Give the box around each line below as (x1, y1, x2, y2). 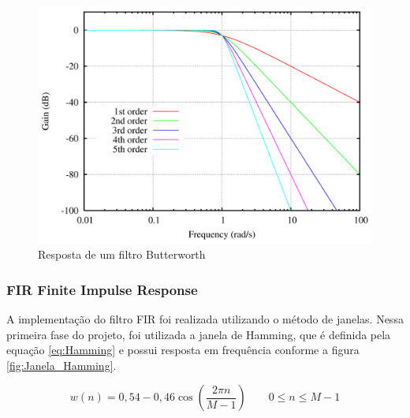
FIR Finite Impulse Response (6, 279, 198, 299)
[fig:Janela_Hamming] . (6, 356, 117, 373)
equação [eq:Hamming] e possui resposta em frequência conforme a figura (6, 341, 360, 358)
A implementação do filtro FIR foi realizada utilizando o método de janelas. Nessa (6, 311, 404, 327)
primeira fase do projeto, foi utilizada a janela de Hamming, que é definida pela (6, 326, 391, 342)
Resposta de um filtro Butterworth (38, 246, 206, 263)
